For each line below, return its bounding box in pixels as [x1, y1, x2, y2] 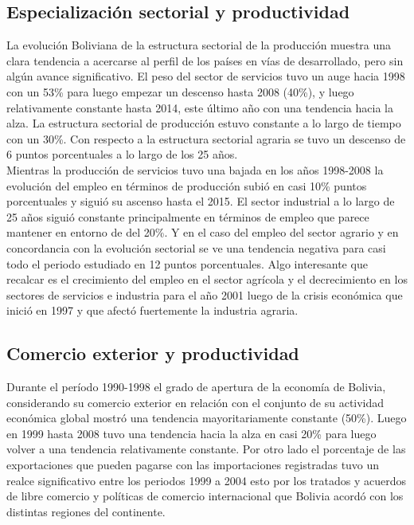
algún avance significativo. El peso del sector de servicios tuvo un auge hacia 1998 [6, 68, 405, 84]
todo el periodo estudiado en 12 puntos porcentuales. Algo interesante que [6, 255, 368, 272]
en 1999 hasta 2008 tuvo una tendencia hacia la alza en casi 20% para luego [6, 425, 377, 441]
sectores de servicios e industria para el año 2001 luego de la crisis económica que [6, 286, 403, 303]
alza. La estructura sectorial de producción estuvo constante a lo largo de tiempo [6, 115, 401, 131]
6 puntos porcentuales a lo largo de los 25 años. [6, 146, 238, 163]
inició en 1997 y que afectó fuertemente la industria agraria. [6, 302, 299, 319]
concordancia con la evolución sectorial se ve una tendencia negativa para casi [6, 239, 386, 256]
